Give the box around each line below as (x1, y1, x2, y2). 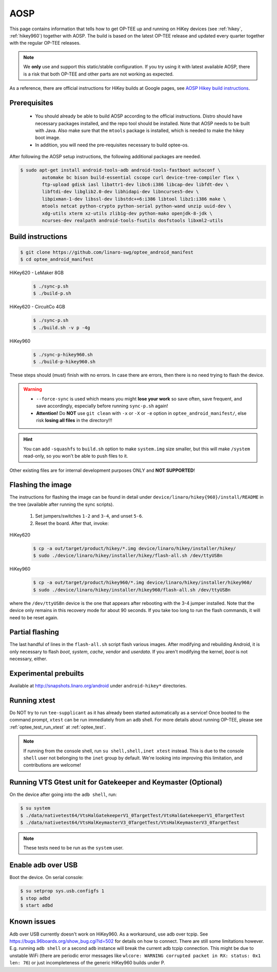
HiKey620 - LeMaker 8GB (9, 270, 64, 276)
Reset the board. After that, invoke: (35, 520, 109, 526)
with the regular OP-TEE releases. (9, 40, 81, 46)
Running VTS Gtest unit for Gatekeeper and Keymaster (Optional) (9, 778, 223, 787)
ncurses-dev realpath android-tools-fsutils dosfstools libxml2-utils (42, 217, 223, 223)
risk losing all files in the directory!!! (36, 417, 113, 423)
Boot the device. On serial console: (9, 874, 84, 881)
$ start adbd (20, 903, 53, 908)
